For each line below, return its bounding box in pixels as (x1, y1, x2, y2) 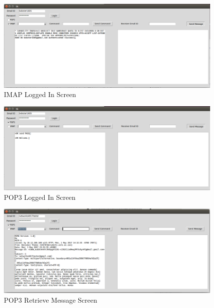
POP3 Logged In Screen (4, 192, 76, 202)
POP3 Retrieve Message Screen (4, 294, 97, 305)
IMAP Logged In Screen (4, 89, 76, 99)
